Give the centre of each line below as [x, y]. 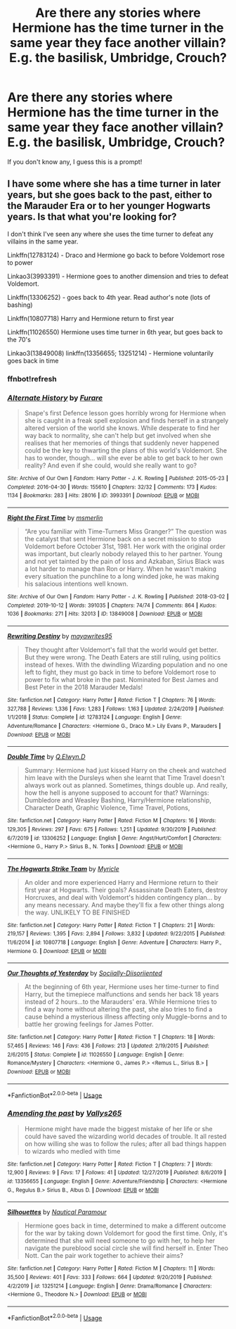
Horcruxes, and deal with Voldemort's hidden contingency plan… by [123, 897]
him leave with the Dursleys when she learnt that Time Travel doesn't [124, 778]
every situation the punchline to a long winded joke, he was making [122, 576]
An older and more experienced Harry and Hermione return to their [122, 882]
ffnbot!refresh [32, 379]
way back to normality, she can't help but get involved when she [118, 435]
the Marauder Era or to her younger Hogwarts [109, 206]
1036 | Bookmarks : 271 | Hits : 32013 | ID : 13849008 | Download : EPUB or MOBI [105, 614]
